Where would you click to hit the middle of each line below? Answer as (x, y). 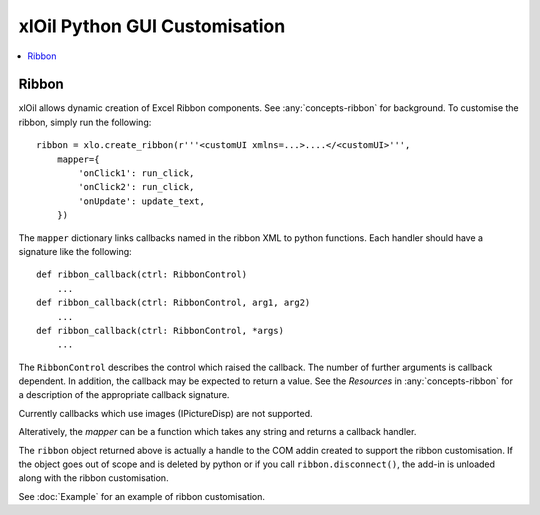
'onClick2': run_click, (136, 187)
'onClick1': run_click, (136, 173)
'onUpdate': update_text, (141, 201)
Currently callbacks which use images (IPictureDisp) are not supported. (166, 413)
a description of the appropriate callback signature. (124, 395)
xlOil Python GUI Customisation (152, 26)
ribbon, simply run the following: (85, 122)
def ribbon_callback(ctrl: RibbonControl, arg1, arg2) (173, 303)
